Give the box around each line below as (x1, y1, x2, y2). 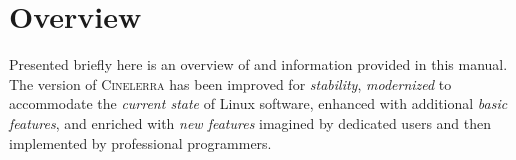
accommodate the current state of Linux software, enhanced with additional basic (9, 93, 508, 114)
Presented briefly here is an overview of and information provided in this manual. (9, 54, 508, 75)
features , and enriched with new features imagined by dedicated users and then (9, 112, 492, 133)
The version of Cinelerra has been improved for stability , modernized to (9, 73, 452, 94)
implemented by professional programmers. (9, 132, 272, 153)
